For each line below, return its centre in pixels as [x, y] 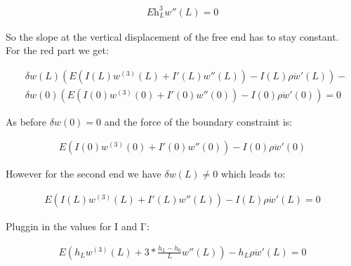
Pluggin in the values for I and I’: [78, 226]
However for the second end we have [84, 174]
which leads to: [253, 174]
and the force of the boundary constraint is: [198, 121]
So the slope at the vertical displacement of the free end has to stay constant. [172, 36]
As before [26, 121]
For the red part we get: [57, 50]
